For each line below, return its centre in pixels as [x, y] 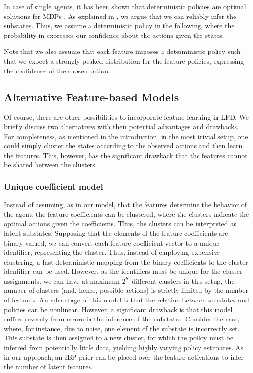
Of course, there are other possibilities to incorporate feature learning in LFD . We [126, 117]
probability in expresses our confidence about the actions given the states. [114, 35]
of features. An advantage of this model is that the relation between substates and [126, 300]
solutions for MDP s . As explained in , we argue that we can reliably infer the [120, 16]
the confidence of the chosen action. [57, 70]
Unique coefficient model [54, 186]
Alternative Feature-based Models [91, 97]
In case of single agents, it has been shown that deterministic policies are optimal [125, 6]
